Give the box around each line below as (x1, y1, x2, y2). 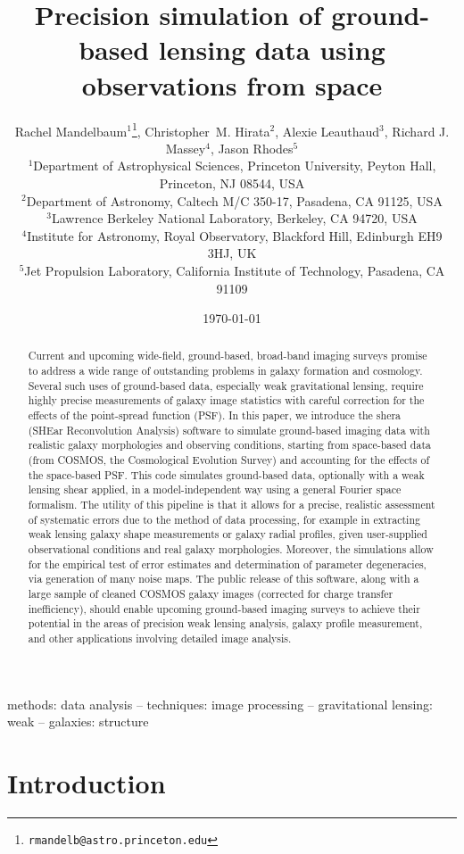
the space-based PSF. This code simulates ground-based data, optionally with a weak (28, 467, 425, 482)
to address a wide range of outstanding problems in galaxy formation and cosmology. (28, 363, 423, 378)
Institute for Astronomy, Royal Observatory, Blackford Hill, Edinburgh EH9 (27, 226, 443, 245)
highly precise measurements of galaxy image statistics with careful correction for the (28, 393, 425, 408)
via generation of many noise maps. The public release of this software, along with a (28, 571, 419, 586)
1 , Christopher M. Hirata (131, 119, 270, 140)
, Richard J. (384, 121, 450, 140)
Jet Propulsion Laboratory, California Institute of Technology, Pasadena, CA (24, 261, 445, 279)
